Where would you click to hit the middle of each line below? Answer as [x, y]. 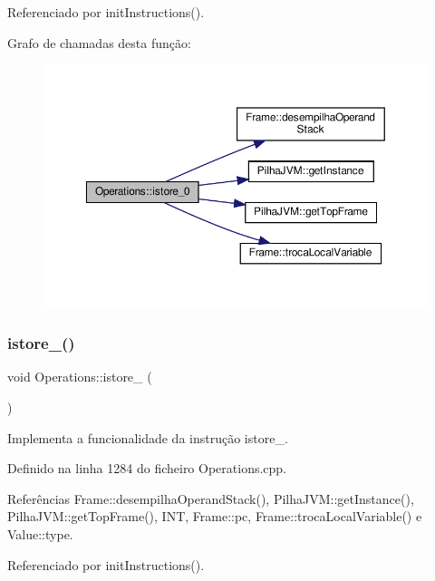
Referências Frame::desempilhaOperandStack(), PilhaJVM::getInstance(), [211, 498]
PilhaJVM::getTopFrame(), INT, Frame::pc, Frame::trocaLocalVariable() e [215, 516]
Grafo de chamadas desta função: [99, 42]
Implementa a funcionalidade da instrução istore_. [148, 437]
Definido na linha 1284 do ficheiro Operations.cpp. [147, 468]
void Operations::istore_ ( [80, 377]
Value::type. [40, 533]
